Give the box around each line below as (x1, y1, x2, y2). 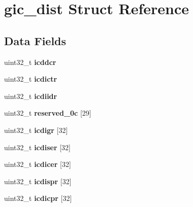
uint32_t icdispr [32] (4, 176, 72, 186)
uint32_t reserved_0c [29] (4, 108, 91, 118)
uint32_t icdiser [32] (4, 142, 71, 152)
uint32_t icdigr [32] (4, 124, 68, 135)
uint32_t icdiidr (4, 90, 57, 101)
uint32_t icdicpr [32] (4, 193, 72, 203)
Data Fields (4, 32, 67, 48)
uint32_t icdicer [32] (4, 159, 71, 169)
